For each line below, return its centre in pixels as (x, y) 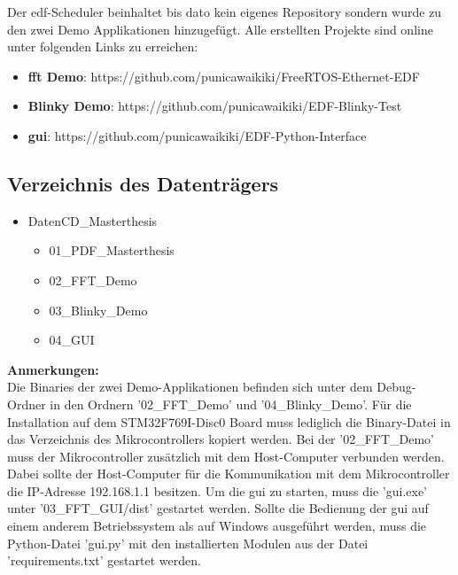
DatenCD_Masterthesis (93, 220)
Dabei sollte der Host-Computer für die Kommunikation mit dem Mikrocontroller (229, 474)
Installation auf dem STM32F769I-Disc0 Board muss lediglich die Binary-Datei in (229, 421)
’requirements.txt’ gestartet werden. (104, 560)
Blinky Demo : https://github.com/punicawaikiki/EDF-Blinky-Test (215, 106)
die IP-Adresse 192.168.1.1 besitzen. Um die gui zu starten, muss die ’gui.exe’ (217, 490)
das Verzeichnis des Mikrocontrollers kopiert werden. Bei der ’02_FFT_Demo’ (221, 439)
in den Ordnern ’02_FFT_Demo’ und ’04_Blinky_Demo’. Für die (231, 404)
